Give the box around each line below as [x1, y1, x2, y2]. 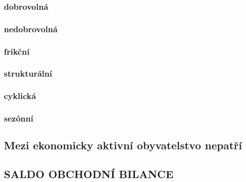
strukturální [4, 67, 52, 80]
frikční [4, 45, 30, 57]
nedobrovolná [4, 22, 58, 35]
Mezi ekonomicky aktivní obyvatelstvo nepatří [4, 138, 242, 153]
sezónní [4, 112, 33, 124]
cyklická [4, 90, 36, 102]
